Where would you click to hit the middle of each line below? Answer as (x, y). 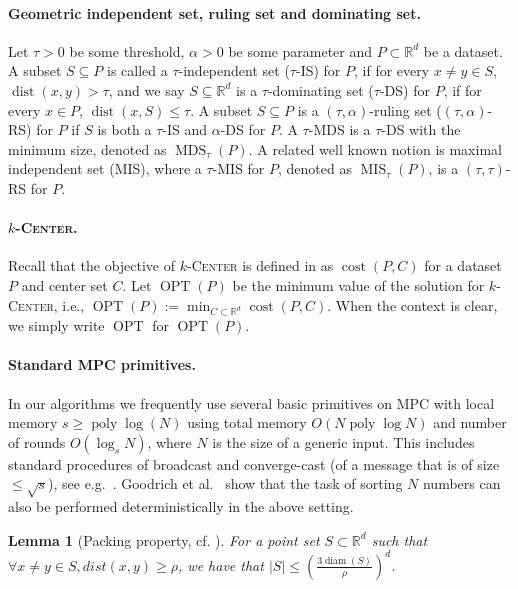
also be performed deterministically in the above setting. (181, 506)
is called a (137, 70)
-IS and (185, 129)
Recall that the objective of (92, 265)
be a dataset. (463, 50)
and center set (64, 284)
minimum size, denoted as (87, 148)
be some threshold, (127, 50)
